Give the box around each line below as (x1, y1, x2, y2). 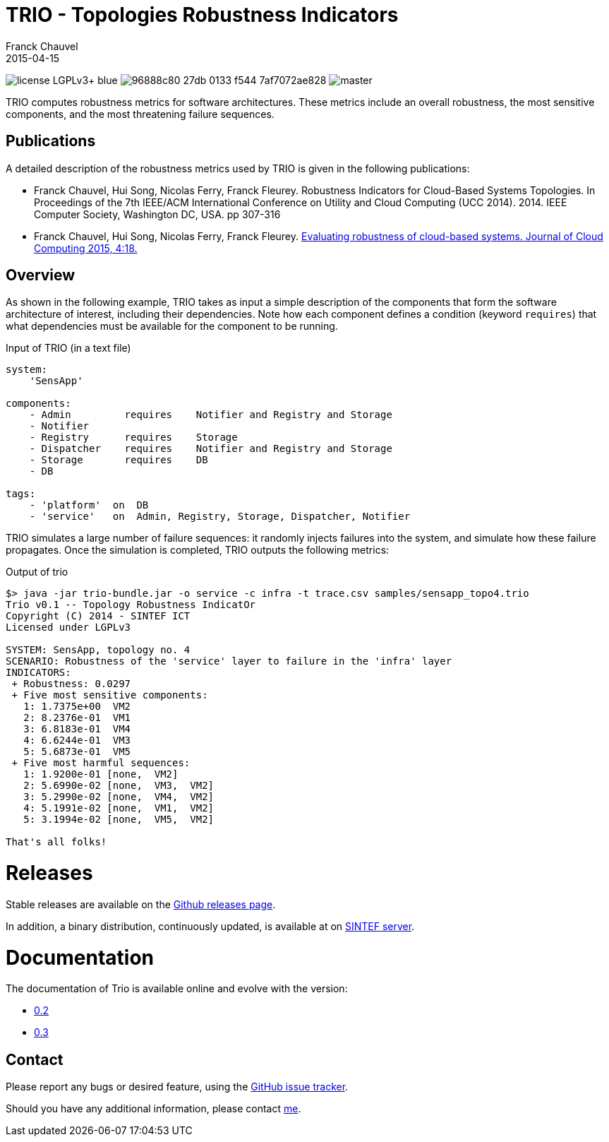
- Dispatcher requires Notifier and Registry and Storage (29, 443, 392, 455)
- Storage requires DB (29, 454, 208, 466)
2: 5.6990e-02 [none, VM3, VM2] (23, 780, 215, 792)
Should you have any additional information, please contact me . (6, 1102, 301, 1115)
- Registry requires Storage (29, 432, 238, 444)
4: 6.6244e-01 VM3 (23, 734, 131, 747)
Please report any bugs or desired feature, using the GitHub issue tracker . (6, 1081, 349, 1093)
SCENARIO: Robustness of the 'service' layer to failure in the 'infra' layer (6, 655, 452, 667)
